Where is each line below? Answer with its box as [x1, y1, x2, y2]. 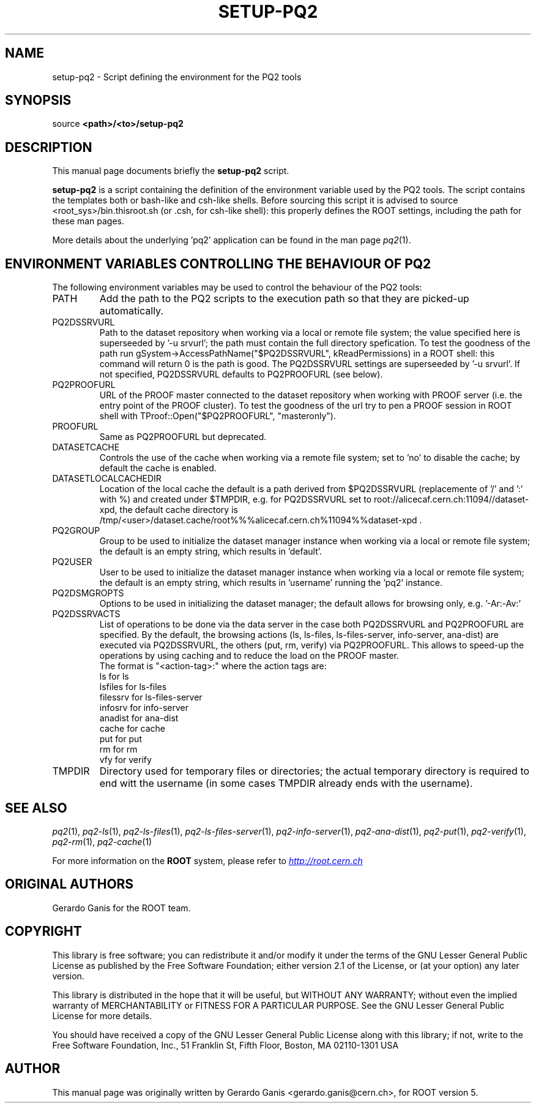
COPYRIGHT [5, 924, 82, 939]
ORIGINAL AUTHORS [5, 876, 134, 892]
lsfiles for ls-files [99, 681, 167, 692]
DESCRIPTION [5, 139, 92, 155]
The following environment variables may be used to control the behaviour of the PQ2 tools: [52, 282, 422, 293]
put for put [99, 734, 142, 745]
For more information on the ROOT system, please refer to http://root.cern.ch [52, 855, 363, 866]
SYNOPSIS [5, 93, 72, 108]
